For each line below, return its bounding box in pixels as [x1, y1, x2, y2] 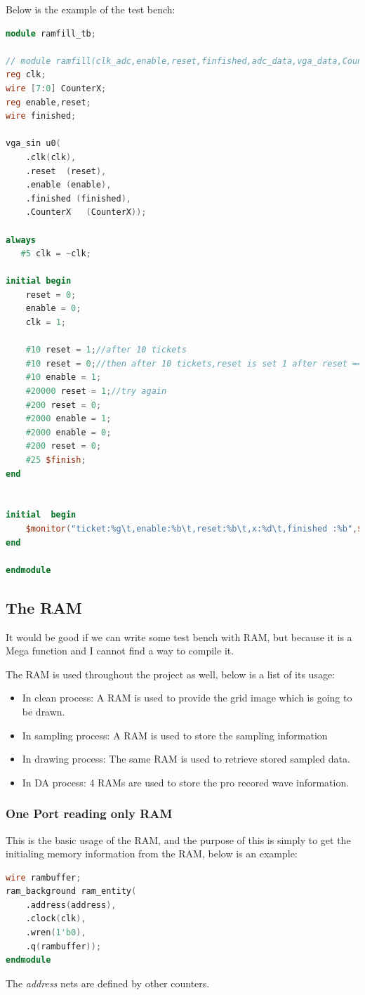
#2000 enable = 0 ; [25, 427, 112, 437]
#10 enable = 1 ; [25, 372, 102, 383]
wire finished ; [6, 111, 77, 121]
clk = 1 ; [25, 317, 66, 328]
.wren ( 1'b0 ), [25, 928, 86, 938]
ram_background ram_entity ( [6, 886, 137, 897]
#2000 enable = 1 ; [25, 414, 112, 424]
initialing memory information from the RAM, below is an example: [6, 846, 298, 861]
